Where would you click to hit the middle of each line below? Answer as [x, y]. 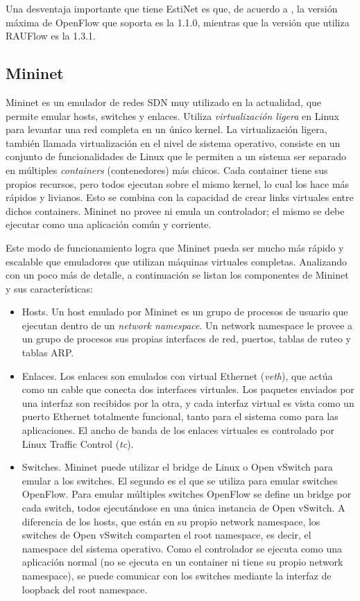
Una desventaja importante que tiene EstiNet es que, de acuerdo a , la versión [172, 8]
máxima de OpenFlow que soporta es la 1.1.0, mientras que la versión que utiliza [178, 22]
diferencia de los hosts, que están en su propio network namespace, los [171, 521]
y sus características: [49, 288]
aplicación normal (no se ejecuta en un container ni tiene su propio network [182, 562]
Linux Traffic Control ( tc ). [78, 443]
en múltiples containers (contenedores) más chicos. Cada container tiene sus [167, 169]
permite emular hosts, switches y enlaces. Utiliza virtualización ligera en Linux [172, 115]
